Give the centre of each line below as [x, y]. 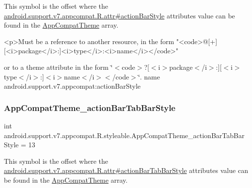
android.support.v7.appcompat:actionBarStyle [72, 86]
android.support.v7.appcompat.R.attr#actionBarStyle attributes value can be [119, 15]
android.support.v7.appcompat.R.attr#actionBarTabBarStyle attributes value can [126, 170]
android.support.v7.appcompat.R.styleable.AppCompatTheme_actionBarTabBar [124, 135]
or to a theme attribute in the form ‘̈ [58, 67]
